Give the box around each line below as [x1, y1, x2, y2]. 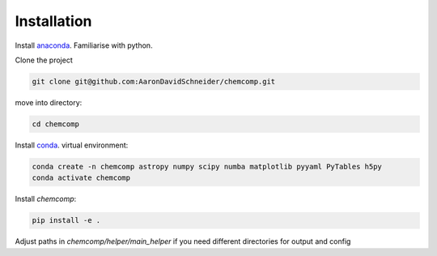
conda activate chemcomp [32, 173, 131, 182]
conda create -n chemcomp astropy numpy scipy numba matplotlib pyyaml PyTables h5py [32, 162, 382, 171]
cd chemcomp [32, 119, 80, 129]
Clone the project [15, 55, 73, 65]
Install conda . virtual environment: [15, 140, 129, 150]
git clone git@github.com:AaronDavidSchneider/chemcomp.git [32, 77, 276, 86]
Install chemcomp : [15, 194, 77, 204]
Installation [15, 12, 92, 30]
